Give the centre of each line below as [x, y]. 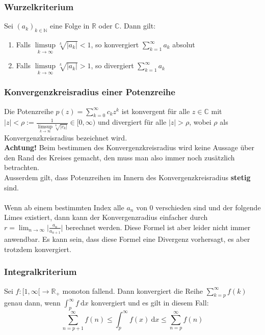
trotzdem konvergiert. [38, 249]
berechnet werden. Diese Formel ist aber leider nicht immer [158, 227]
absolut [184, 45]
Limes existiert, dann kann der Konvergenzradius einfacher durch [106, 217]
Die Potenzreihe [29, 111]
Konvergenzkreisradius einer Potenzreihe [90, 92]
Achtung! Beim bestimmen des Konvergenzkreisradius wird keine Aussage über [129, 147]
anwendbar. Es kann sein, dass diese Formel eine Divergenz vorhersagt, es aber [127, 239]
